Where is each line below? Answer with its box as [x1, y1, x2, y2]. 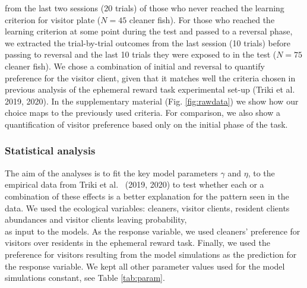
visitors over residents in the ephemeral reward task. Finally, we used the [5, 236, 270, 249]
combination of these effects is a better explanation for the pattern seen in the [5, 189, 289, 202]
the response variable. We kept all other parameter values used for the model [5, 259, 285, 272]
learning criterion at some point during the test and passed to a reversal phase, [5, 25, 293, 37]
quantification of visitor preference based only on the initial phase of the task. [5, 118, 288, 130]
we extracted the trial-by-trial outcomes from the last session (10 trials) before [5, 36, 290, 49]
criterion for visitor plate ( [5, 13, 101, 26]
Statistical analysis [5, 143, 96, 158]
